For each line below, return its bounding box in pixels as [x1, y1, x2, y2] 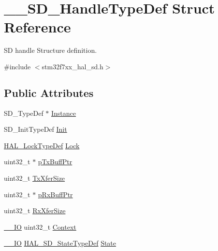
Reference [4, 17, 71, 37]
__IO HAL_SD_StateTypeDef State [4, 238, 116, 248]
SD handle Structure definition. [4, 45, 97, 55]
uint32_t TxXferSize [4, 173, 65, 183]
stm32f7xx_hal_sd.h [42, 61, 103, 71]
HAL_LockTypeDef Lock [4, 140, 80, 150]
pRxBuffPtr [38, 189, 73, 199]
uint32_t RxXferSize [4, 205, 66, 216]
